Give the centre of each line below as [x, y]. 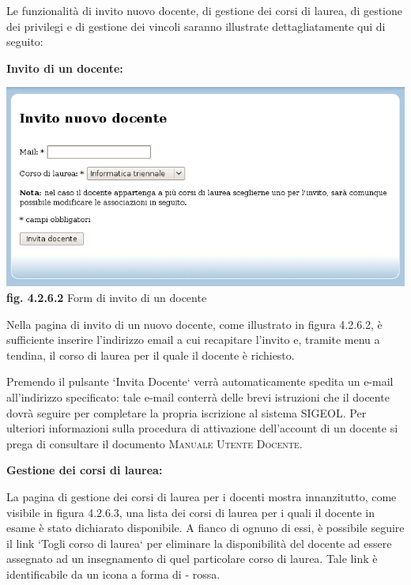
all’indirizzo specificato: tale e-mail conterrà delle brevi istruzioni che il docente [198, 396]
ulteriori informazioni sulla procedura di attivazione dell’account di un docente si [202, 428]
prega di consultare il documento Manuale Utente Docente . [155, 443]
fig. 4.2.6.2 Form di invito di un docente [107, 297]
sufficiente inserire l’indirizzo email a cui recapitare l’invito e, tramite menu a [193, 340]
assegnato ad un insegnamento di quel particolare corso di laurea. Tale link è [192, 559]
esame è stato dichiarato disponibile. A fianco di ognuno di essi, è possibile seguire [205, 528]
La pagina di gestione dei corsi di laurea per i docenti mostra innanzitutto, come [202, 496]
